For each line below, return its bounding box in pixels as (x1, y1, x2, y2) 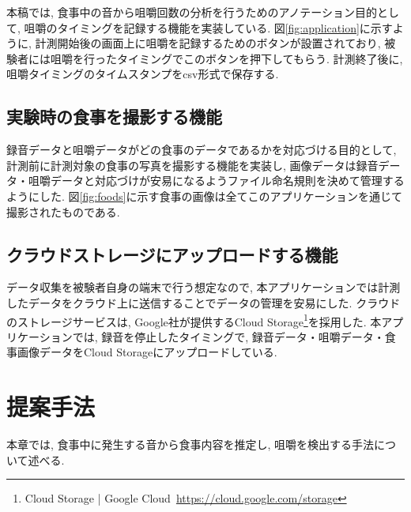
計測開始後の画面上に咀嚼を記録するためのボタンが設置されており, (35, 35, 381, 51)
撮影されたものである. (6, 203, 120, 220)
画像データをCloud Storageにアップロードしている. (17, 344, 277, 360)
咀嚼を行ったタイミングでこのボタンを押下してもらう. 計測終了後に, (50, 50, 403, 66)
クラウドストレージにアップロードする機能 (6, 242, 338, 266)
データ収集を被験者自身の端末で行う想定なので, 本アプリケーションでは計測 (6, 279, 401, 296)
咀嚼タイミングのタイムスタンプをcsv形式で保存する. (6, 66, 279, 82)
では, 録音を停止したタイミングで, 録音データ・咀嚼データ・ (72, 328, 385, 344)
